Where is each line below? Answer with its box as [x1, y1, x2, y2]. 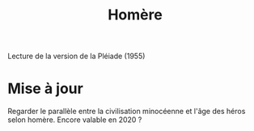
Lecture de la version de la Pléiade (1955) [7, 51, 146, 61]
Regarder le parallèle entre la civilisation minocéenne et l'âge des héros [7, 107, 246, 116]
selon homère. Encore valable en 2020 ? [7, 115, 142, 125]
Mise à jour [7, 79, 84, 98]
